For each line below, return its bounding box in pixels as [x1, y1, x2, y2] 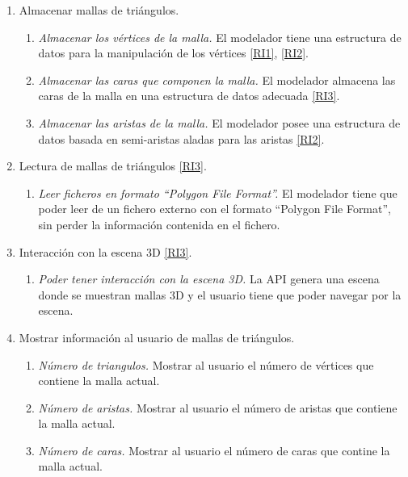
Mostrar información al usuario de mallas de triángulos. [19, 328, 295, 345]
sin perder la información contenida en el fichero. [38, 215, 280, 232]
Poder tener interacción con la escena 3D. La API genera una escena [38, 270, 380, 287]
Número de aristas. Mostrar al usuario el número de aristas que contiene [38, 399, 397, 416]
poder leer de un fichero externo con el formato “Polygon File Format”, [38, 200, 391, 217]
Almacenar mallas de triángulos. [19, 2, 179, 18]
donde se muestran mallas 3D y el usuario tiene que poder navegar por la [38, 286, 402, 303]
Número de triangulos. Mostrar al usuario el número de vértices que [38, 356, 374, 373]
